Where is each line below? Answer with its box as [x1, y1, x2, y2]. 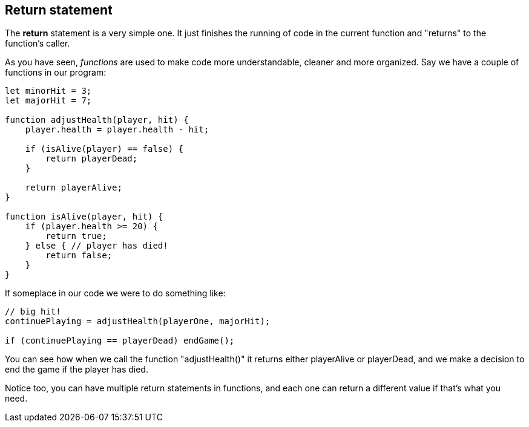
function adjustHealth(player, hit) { [5, 115, 189, 125]
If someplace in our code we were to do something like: [5, 288, 226, 299]
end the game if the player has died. [5, 364, 148, 375]
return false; [45, 250, 113, 261]
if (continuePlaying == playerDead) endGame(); [5, 336, 235, 346]
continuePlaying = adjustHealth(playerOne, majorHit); [5, 316, 271, 327]
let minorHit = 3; [5, 86, 92, 96]
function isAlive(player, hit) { [5, 212, 163, 222]
